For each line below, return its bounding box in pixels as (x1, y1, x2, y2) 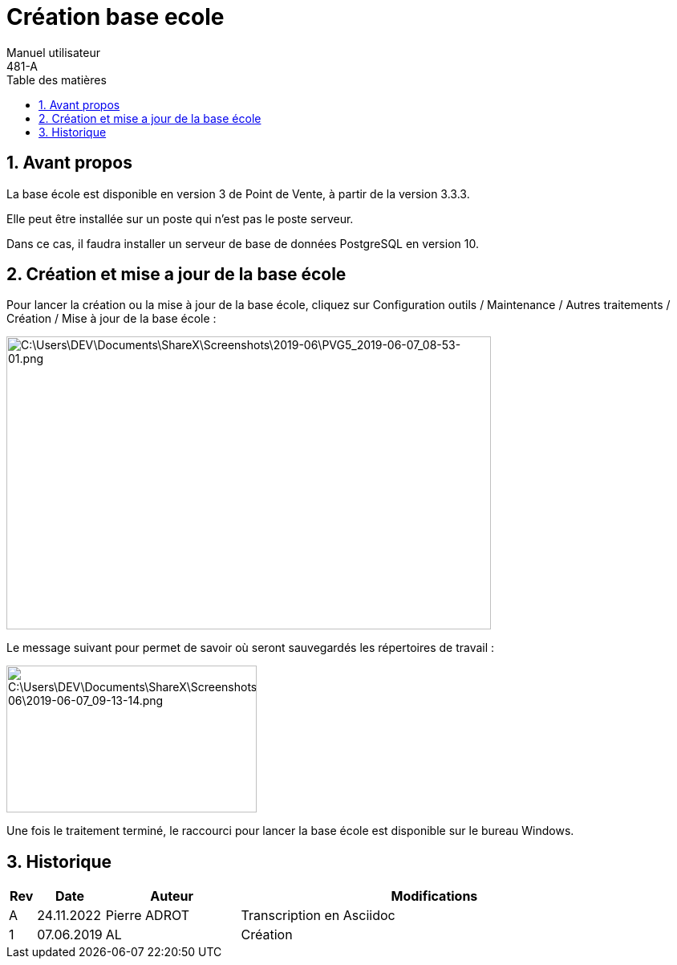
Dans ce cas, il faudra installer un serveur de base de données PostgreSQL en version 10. (6, 236, 479, 250)
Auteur (150, 888, 193, 905)
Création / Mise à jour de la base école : (6, 311, 217, 326)
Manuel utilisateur (6, 45, 100, 59)
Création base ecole (6, 3, 225, 31)
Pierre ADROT (105, 907, 190, 924)
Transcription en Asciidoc (241, 907, 395, 924)
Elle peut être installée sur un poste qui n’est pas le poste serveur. (6, 211, 354, 226)
